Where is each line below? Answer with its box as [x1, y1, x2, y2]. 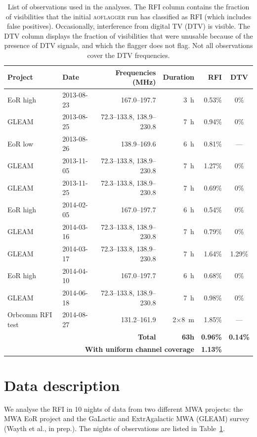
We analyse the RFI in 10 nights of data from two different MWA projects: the [4, 403, 243, 414]
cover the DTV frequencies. [87, 49, 170, 60]
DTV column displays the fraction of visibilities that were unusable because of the [4, 30, 253, 41]
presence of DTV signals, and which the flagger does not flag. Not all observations [4, 40, 253, 50]
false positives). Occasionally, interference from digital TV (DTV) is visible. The [7, 21, 250, 31]
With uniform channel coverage [85, 343, 194, 354]
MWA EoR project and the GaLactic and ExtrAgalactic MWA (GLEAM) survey [4, 413, 250, 424]
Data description [4, 375, 120, 395]
